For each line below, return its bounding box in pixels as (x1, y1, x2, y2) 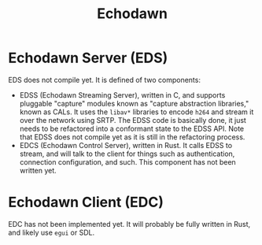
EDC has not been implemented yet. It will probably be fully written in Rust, (8, 219, 251, 228)
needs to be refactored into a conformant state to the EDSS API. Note (19, 124, 245, 133)
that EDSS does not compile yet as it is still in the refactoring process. (19, 132, 245, 142)
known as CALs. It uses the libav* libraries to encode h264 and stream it (19, 107, 254, 117)
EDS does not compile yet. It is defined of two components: (8, 75, 201, 84)
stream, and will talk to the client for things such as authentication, (19, 149, 235, 158)
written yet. (19, 165, 57, 175)
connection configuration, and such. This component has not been (19, 157, 236, 166)
